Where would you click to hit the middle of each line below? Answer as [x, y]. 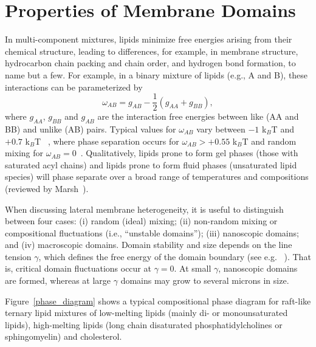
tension [18, 256]
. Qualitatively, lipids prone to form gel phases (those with [189, 153]
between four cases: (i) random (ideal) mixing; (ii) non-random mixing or [141, 221]
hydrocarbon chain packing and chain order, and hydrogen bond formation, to [150, 63]
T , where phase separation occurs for [107, 141]
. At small [193, 268]
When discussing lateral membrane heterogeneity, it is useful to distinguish [144, 209]
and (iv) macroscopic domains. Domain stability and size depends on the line [149, 245]
